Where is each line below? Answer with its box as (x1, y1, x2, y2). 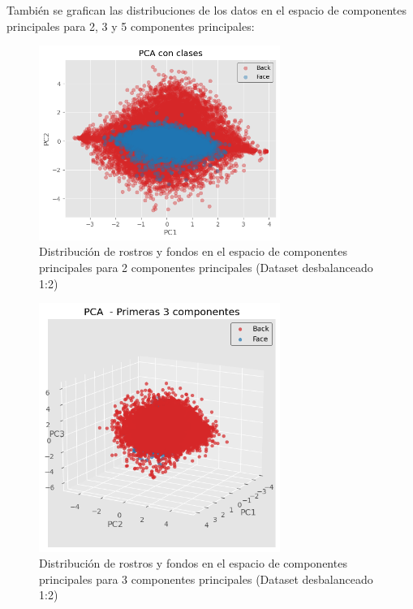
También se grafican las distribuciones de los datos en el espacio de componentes (6, 2, 407, 18)
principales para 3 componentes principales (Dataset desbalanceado (39, 570, 373, 587)
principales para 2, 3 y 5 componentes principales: (6, 17, 255, 34)
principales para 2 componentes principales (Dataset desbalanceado (39, 259, 373, 275)
